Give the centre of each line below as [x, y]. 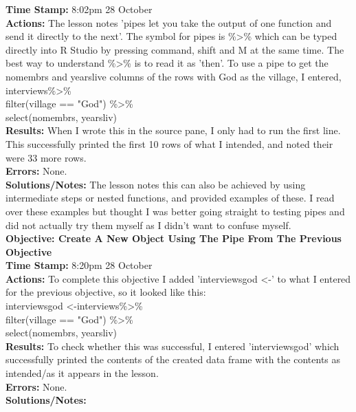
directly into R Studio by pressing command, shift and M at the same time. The [175, 49]
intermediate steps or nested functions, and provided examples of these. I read [170, 198]
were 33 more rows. [46, 157]
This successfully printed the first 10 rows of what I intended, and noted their [169, 143]
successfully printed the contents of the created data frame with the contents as [173, 359]
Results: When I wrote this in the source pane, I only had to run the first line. [173, 130]
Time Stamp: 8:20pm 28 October [79, 265]
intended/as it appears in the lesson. [82, 373]
